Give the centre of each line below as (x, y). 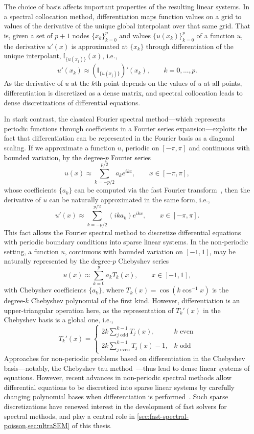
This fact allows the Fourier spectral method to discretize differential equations (123, 232)
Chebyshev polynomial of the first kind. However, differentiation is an (136, 301)
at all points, (223, 83)
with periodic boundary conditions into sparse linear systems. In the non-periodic (126, 242)
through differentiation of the (190, 46)
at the (80, 83)
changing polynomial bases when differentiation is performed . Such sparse (116, 397)
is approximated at (100, 46)
